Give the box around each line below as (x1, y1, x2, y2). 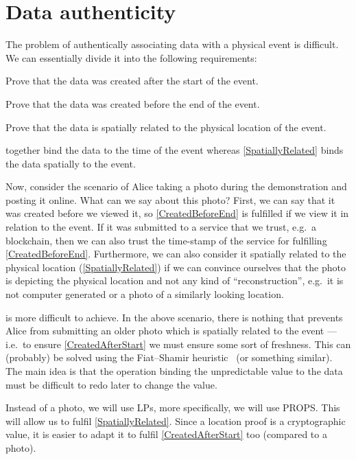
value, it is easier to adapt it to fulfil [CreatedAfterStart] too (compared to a (5, 427, 327, 441)
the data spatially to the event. (5, 156, 136, 170)
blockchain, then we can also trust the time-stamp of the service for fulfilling (5, 233, 327, 247)
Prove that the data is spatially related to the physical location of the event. (5, 119, 327, 134)
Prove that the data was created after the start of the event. (5, 73, 259, 88)
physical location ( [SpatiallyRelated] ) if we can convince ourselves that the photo (5, 260, 346, 274)
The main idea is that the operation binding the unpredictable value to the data (5, 364, 343, 378)
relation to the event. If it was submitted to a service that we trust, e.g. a (5, 220, 317, 234)
